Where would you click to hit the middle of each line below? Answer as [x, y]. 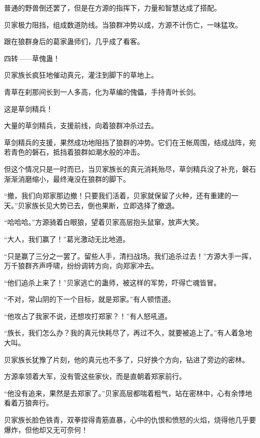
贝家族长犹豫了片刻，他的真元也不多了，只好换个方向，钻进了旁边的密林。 [126, 359]
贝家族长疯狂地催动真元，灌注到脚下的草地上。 [81, 75]
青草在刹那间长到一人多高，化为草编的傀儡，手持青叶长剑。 [102, 91]
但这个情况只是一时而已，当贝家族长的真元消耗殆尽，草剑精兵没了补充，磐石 [130, 168]
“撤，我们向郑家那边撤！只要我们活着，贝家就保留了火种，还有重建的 [118, 195]
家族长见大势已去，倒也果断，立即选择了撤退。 [102, 205]
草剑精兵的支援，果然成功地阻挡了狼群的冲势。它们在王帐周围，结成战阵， [126, 142]
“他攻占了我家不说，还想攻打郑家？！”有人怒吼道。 [88, 316]
